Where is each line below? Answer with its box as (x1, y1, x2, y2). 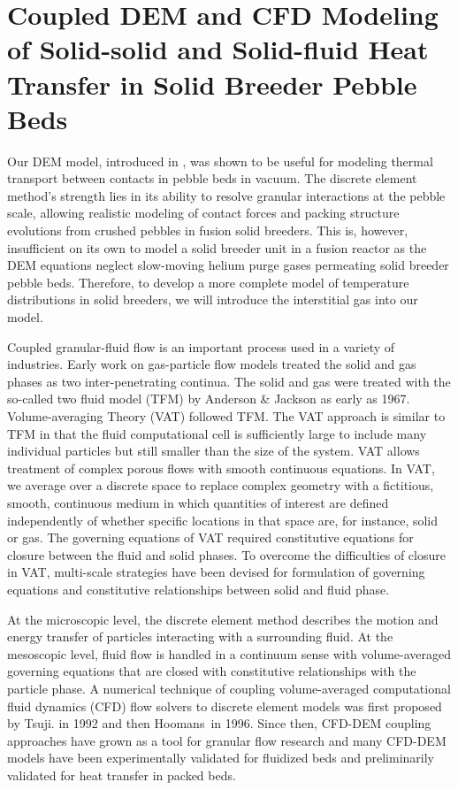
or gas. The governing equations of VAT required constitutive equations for (7, 528, 414, 547)
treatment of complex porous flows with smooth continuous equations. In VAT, (7, 458, 435, 477)
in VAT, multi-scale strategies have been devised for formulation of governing (7, 563, 425, 581)
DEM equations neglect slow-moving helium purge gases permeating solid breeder (7, 256, 449, 274)
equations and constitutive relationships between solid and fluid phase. (7, 579, 390, 598)
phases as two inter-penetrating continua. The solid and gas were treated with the (7, 372, 451, 390)
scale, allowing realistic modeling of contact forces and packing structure (7, 203, 400, 222)
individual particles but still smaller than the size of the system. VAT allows (7, 441, 420, 460)
